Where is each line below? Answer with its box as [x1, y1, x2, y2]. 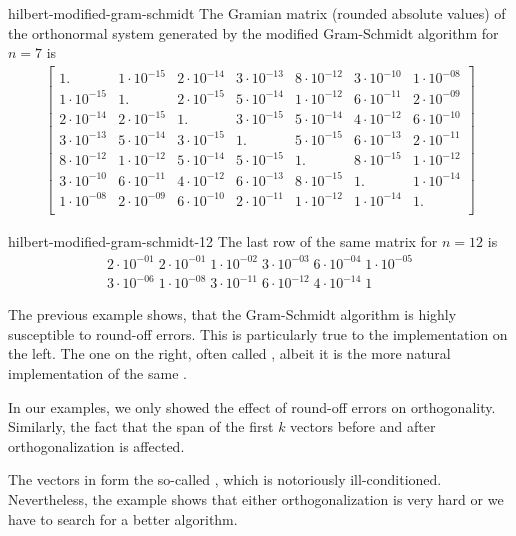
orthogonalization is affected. [8, 435, 185, 456]
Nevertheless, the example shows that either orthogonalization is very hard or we [8, 488, 504, 509]
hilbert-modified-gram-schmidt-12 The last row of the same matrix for [8, 230, 438, 251]
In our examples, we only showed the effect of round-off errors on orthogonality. [8, 396, 496, 417]
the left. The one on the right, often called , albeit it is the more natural [8, 343, 451, 364]
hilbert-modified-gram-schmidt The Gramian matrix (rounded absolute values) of [8, 3, 506, 23]
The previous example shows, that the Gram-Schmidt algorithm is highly [8, 304, 457, 325]
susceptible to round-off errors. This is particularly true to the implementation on [8, 323, 508, 344]
